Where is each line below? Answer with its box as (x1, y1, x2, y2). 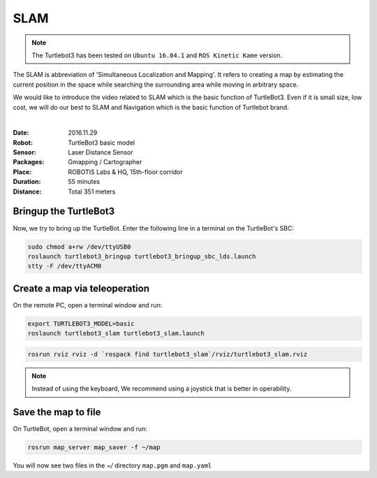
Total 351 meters (68, 187, 116, 196)
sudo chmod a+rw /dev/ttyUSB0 (27, 242, 131, 251)
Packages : (13, 158, 45, 166)
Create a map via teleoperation (13, 282, 150, 294)
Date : (13, 129, 29, 137)
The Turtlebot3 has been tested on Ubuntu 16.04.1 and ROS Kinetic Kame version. (31, 51, 283, 59)
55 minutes (68, 178, 101, 186)
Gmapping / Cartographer (68, 158, 142, 166)
